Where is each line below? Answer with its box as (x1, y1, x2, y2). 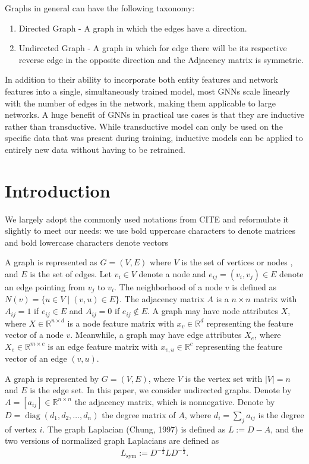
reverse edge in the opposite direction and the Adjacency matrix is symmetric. (18, 53, 304, 65)
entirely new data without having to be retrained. (5, 143, 185, 155)
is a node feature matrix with (67, 316, 174, 329)
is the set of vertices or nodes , (181, 256, 293, 268)
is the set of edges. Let (30, 268, 112, 280)
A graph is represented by (5, 372, 99, 384)
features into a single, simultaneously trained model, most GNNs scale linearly (5, 84, 290, 97)
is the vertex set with (185, 372, 263, 384)
